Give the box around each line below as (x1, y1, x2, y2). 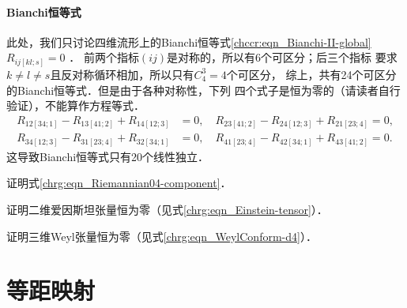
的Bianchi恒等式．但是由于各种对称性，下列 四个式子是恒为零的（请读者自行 (6, 81, 401, 98)
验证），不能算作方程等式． (6, 97, 145, 114)
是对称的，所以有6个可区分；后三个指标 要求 (167, 49, 398, 66)
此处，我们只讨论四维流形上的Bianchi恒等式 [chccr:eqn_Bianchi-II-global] (6, 33, 371, 50)
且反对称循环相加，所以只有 (50, 66, 194, 82)
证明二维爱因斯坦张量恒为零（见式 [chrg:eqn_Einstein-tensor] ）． (6, 201, 328, 217)
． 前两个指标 (69, 49, 139, 66)
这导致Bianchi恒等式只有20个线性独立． (6, 148, 209, 164)
